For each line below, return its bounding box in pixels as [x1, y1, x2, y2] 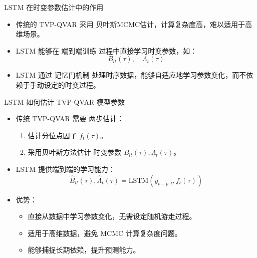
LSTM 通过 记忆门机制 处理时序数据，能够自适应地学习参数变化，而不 [16, 70, 246, 80]
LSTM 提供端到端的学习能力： [16, 163, 115, 174]
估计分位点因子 [28, 130, 77, 140]
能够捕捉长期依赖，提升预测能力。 [28, 244, 140, 255]
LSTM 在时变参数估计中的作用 [4, 2, 104, 12]
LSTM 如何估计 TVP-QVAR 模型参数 [4, 96, 125, 107]
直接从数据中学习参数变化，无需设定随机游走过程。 [28, 211, 196, 221]
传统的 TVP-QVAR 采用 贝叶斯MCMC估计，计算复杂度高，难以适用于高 [16, 19, 252, 29]
